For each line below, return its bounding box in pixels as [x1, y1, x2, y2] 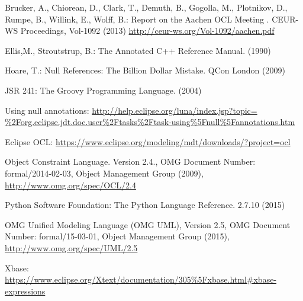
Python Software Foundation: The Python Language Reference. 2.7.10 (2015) [5, 198, 285, 211]
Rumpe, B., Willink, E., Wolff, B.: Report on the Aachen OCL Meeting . [5, 12, 269, 25]
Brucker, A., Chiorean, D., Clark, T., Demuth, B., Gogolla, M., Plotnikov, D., [5, 1, 288, 13]
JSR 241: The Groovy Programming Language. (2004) [5, 84, 202, 96]
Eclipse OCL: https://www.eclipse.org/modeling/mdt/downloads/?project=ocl [5, 135, 291, 148]
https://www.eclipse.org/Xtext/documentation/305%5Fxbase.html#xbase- [5, 273, 277, 286]
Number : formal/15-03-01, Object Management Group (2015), [5, 230, 230, 242]
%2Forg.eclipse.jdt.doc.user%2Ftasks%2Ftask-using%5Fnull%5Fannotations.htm [5, 116, 295, 128]
